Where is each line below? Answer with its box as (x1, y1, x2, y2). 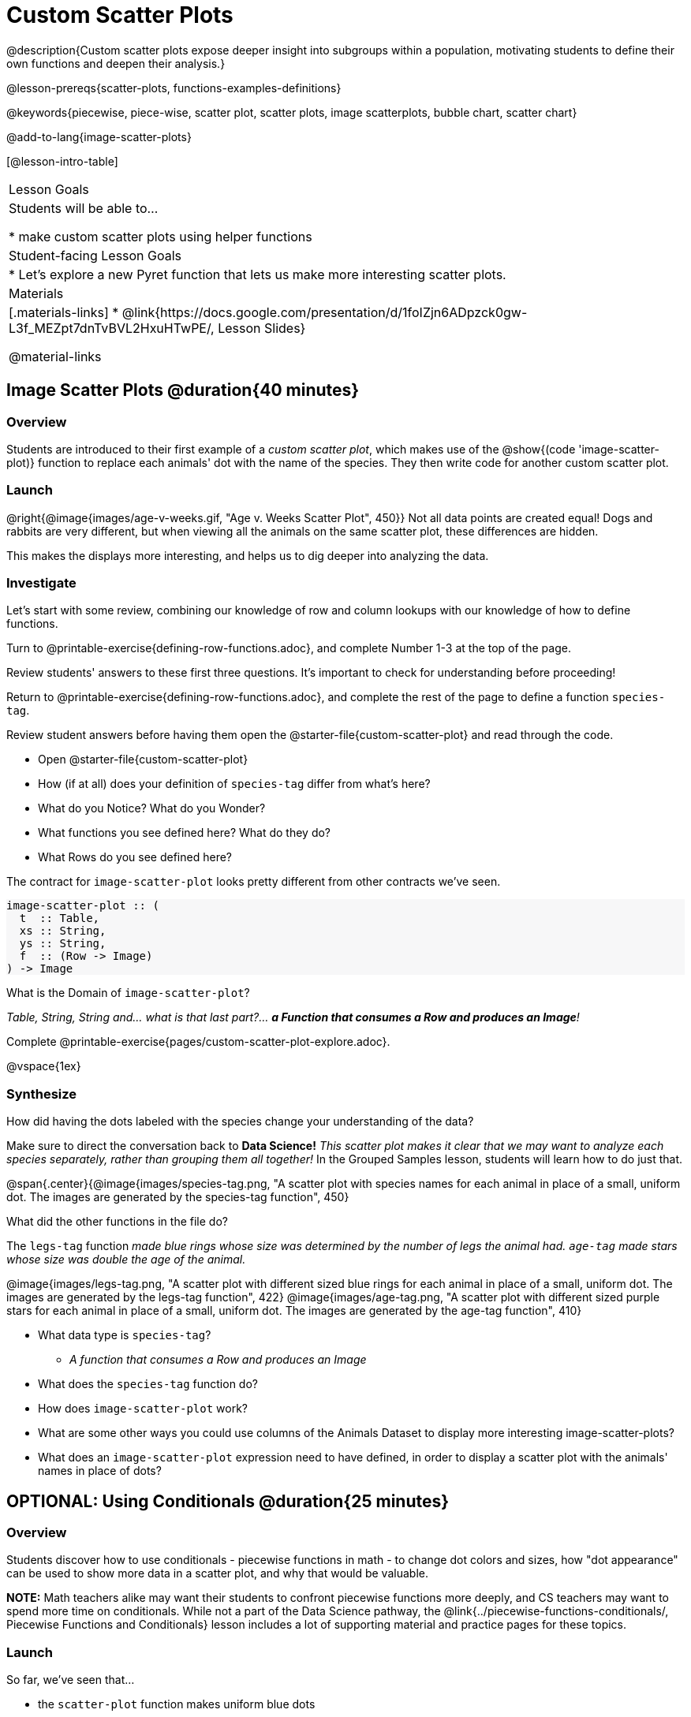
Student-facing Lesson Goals (9, 247, 182, 263)
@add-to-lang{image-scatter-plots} (6, 129, 192, 144)
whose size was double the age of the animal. (6, 1252, 246, 1267)
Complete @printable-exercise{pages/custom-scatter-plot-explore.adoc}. (6, 1035, 390, 1049)
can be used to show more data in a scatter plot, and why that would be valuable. (6, 1566, 428, 1581)
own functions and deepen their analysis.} (6, 56, 226, 70)
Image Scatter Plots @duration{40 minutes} (6, 380, 360, 401)
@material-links (9, 348, 102, 364)
